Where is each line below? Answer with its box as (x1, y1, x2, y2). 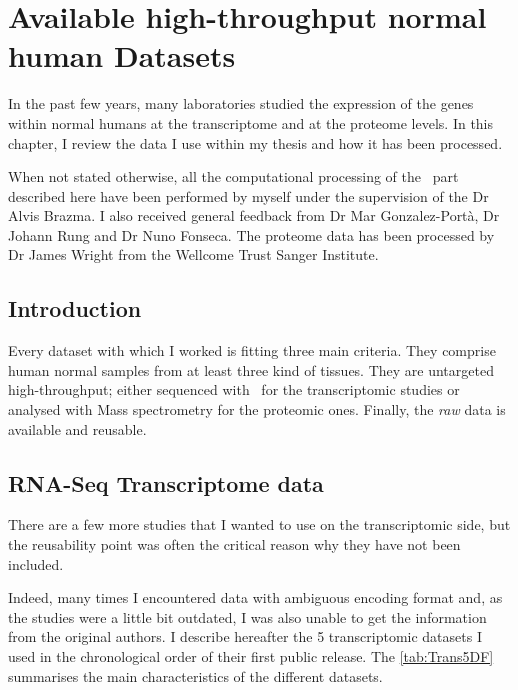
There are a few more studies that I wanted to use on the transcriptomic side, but (8, 514, 511, 535)
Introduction (8, 293, 142, 324)
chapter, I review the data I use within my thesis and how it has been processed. (8, 132, 503, 153)
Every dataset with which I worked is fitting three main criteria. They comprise (8, 340, 496, 361)
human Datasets (8, 35, 236, 76)
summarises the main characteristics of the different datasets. (8, 665, 383, 686)
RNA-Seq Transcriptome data (8, 467, 324, 498)
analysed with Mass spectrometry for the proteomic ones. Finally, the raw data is (8, 399, 506, 420)
